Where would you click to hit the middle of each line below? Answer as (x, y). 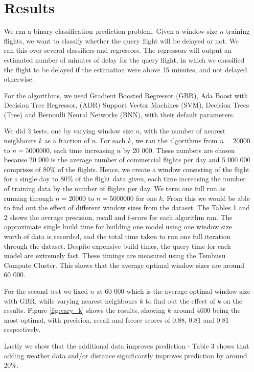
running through (29, 198)
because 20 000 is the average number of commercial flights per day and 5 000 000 (127, 160)
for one (146, 198)
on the (233, 300)
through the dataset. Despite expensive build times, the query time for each (117, 246)
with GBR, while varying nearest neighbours (71, 300)
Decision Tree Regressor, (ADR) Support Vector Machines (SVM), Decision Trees (127, 105)
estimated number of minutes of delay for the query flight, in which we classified (124, 59)
